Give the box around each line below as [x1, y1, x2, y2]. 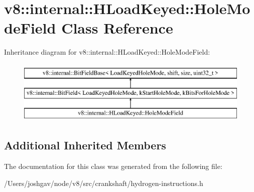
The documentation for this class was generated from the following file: [4, 161, 222, 171]
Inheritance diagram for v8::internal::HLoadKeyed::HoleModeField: [4, 47, 210, 57]
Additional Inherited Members [4, 137, 166, 153]
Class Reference [61, 18, 173, 38]
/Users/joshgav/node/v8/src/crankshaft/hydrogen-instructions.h [4, 177, 203, 188]
